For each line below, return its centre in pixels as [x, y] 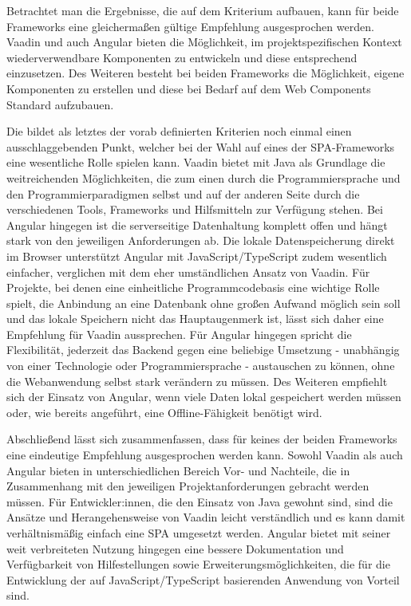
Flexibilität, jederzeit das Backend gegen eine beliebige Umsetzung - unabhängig [203, 350]
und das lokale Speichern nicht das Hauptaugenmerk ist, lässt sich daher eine [195, 319]
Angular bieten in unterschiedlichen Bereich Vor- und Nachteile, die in [178, 470]
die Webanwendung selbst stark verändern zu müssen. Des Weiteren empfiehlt [197, 381]
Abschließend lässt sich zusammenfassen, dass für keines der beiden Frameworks [202, 439]
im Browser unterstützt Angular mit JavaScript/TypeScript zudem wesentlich [197, 256]
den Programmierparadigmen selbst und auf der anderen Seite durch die [183, 193]
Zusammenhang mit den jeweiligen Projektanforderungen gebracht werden [188, 486]
